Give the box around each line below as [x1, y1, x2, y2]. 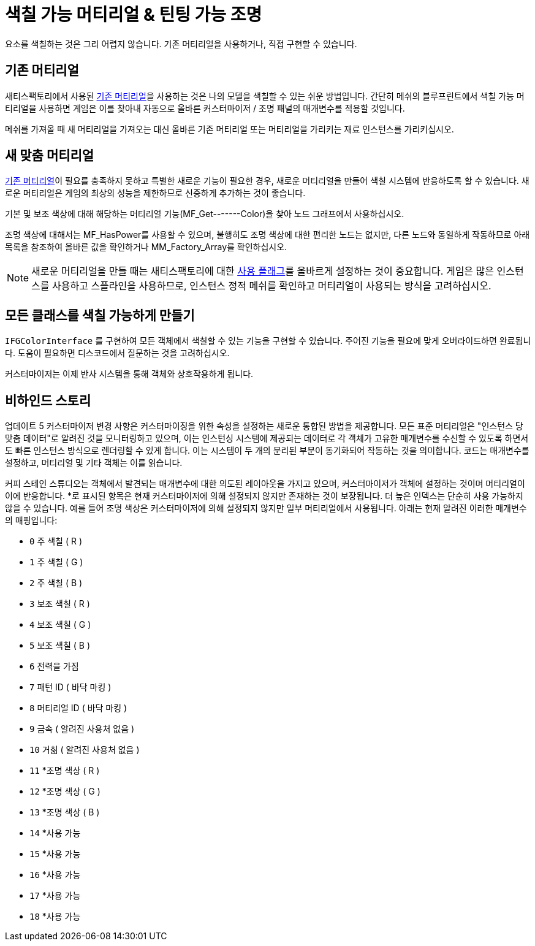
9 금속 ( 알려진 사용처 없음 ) [29, 723, 135, 734]
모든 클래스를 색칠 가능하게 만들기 [5, 307, 195, 323]
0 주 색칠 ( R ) [29, 536, 82, 547]
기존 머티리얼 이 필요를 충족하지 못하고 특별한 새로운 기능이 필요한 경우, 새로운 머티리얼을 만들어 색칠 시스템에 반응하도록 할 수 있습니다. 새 [5, 175, 529, 186]
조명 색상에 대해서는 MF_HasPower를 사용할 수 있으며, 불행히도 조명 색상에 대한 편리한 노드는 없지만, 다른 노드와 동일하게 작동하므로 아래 [5, 229, 530, 240]
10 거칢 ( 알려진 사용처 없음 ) [29, 744, 140, 755]
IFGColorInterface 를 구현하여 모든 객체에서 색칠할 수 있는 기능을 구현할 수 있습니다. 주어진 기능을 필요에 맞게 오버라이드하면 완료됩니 [5, 335, 531, 346]
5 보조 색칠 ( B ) [29, 640, 91, 651]
